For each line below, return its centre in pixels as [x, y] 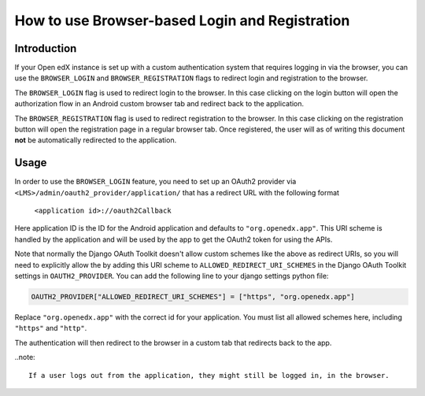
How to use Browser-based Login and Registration [182, 20]
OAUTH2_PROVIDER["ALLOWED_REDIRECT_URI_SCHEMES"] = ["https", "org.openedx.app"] [193, 297]
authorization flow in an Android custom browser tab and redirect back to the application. [159, 104]
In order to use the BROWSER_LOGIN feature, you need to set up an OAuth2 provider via [155, 182]
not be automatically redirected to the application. [96, 140]
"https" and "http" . [51, 328]
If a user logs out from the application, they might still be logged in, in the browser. [209, 375]
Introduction [46, 48]
